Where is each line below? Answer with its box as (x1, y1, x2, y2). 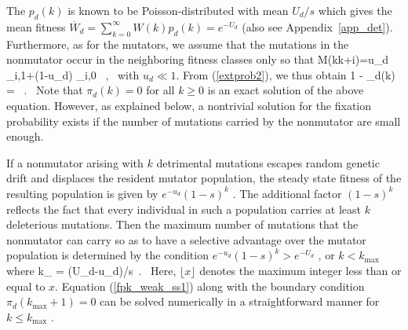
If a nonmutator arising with (6, 154, 144, 170)
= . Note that (6, 82, 83, 98)
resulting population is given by (6, 185, 158, 201)
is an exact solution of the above (207, 82, 364, 98)
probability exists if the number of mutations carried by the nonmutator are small (6, 112, 401, 129)
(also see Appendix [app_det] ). (242, 18, 393, 35)
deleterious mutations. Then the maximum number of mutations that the (6, 216, 359, 233)
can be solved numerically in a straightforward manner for (100, 293, 380, 310)
